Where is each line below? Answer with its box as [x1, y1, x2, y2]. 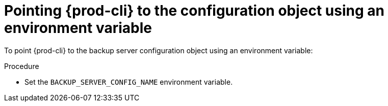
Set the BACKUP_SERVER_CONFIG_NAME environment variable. [24, 77, 233, 86]
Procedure [4, 61, 39, 70]
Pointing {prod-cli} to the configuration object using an [4, 2, 384, 19]
